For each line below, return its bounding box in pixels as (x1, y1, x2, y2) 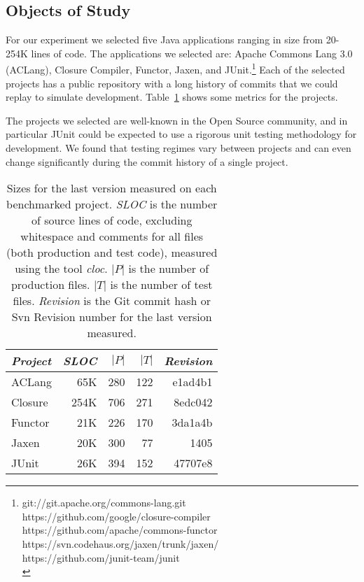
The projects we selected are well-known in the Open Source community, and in (6, 113, 348, 127)
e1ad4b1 (172, 374, 213, 390)
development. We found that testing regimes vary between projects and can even (6, 141, 351, 155)
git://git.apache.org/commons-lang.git (22, 495, 186, 510)
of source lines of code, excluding (31, 212, 192, 229)
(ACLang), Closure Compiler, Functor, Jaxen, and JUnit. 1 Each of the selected (6, 60, 345, 77)
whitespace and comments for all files (20, 228, 204, 245)
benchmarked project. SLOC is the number (6, 196, 218, 213)
